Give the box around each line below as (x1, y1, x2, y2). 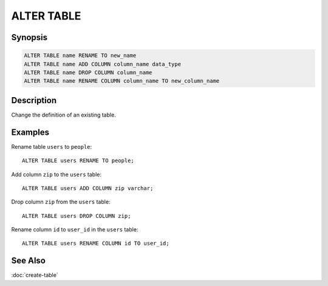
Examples (11, 127, 50, 137)
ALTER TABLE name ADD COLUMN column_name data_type (24, 61, 182, 67)
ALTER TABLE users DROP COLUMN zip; (22, 213, 131, 219)
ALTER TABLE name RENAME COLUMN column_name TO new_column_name (24, 78, 220, 84)
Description (11, 95, 57, 106)
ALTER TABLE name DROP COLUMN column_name (24, 69, 152, 76)
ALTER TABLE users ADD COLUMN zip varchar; (22, 185, 154, 191)
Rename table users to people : (11, 143, 92, 150)
